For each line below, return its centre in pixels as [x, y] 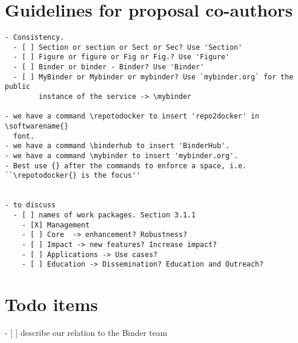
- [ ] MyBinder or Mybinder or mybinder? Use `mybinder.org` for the [153, 77]
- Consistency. [35, 38]
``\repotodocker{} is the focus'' [73, 176]
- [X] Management [56, 225]
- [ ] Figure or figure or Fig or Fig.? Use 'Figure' [121, 57]
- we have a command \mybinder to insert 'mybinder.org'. [121, 156]
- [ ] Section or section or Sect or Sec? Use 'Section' [128, 47]
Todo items [52, 304]
